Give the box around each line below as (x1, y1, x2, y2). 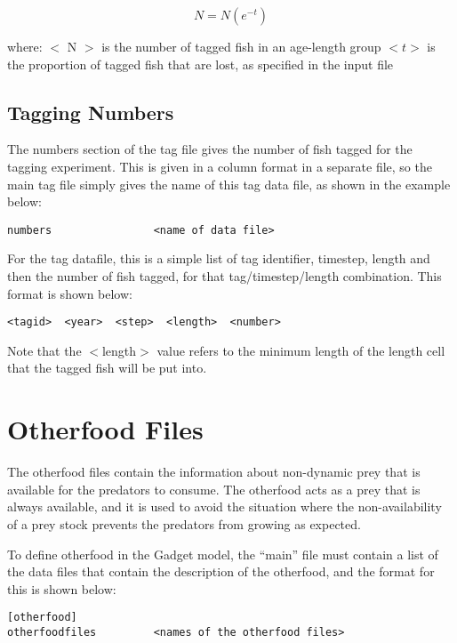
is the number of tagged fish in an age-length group (101, 37, 381, 55)
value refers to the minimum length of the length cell (156, 341, 445, 359)
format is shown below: (7, 284, 132, 302)
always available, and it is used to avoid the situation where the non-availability (7, 497, 442, 516)
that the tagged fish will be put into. (7, 358, 207, 377)
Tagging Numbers (7, 98, 174, 125)
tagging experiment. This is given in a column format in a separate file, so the (7, 157, 432, 175)
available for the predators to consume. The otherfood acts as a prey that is (7, 479, 421, 498)
